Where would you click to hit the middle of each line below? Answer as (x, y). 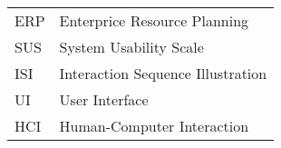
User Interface (104, 99)
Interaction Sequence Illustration (163, 73)
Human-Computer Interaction (154, 126)
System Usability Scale (131, 47)
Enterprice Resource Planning (154, 20)
